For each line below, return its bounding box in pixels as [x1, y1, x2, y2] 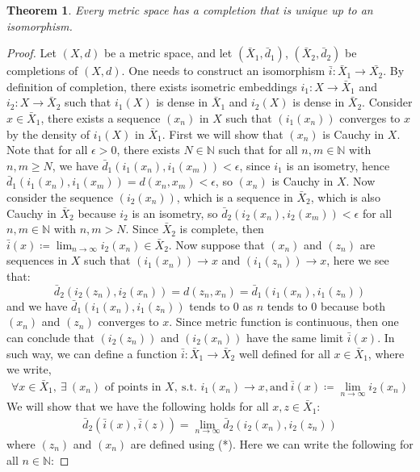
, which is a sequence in [176, 188, 293, 205]
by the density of [6, 125, 90, 142]
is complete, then [179, 220, 264, 237]
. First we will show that [162, 125, 283, 142]
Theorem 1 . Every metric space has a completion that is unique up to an [6, 2, 373, 18]
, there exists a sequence [40, 109, 161, 126]
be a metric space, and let [103, 44, 233, 61]
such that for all [218, 141, 298, 158]
